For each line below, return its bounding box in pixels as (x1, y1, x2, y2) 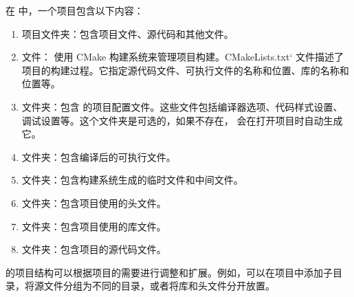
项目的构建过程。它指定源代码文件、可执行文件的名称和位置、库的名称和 (21, 63, 349, 77)
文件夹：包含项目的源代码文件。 (21, 242, 166, 256)
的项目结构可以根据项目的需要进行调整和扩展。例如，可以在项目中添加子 (5, 265, 333, 279)
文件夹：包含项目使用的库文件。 (21, 219, 166, 233)
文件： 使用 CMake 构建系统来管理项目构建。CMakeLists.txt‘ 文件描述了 (21, 49, 344, 64)
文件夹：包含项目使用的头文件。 (21, 195, 166, 210)
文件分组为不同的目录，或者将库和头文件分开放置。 (43, 278, 275, 293)
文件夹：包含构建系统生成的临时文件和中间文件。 (21, 173, 243, 187)
